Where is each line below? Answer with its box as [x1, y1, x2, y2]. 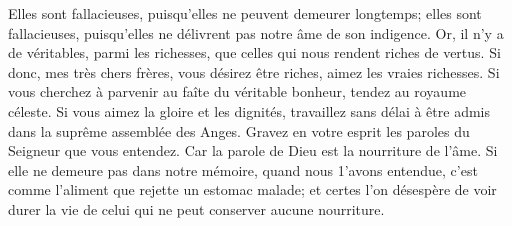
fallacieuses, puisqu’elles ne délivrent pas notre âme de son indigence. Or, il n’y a [8, 22, 504, 43]
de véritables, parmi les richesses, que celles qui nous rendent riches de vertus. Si [8, 42, 501, 63]
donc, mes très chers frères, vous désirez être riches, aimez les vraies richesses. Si [8, 61, 500, 82]
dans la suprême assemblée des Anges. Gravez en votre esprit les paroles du [8, 120, 470, 141]
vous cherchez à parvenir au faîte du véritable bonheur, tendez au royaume [8, 81, 467, 102]
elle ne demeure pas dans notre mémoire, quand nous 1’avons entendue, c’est [8, 159, 478, 180]
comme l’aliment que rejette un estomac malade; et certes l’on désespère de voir [8, 179, 497, 200]
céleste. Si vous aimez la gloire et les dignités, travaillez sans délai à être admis [8, 100, 491, 121]
